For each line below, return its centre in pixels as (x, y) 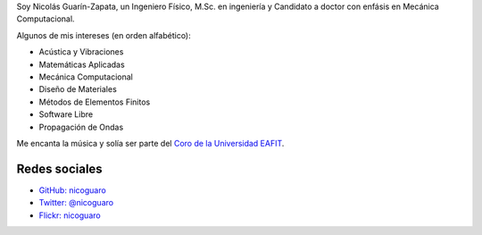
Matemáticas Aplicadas (82, 64)
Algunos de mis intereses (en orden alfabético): (104, 35)
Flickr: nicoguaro (70, 215)
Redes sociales (59, 168)
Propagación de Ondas (81, 127)
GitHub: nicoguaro (72, 190)
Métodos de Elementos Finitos (95, 102)
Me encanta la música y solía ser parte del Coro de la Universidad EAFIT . (150, 143)
